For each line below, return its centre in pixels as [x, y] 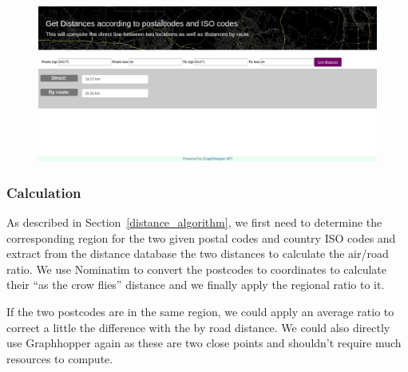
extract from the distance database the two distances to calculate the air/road [198, 253]
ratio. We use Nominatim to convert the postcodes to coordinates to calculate [196, 269]
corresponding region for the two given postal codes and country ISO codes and [201, 237]
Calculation [44, 192]
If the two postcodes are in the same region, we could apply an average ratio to [200, 311]
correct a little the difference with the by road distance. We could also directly [198, 327]
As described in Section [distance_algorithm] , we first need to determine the [194, 222]
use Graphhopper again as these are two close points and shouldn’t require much [204, 343]
